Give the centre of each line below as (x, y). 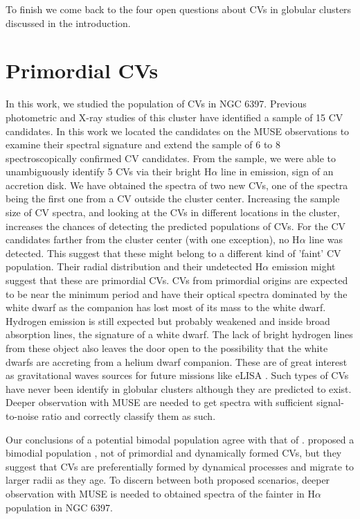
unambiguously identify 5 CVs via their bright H (109, 171)
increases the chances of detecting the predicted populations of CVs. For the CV (176, 226)
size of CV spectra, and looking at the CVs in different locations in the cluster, (173, 212)
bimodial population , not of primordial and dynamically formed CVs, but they (174, 453)
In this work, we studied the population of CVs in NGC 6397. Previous (156, 104)
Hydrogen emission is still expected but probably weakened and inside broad (168, 320)
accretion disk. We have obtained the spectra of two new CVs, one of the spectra (177, 185)
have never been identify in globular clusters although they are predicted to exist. (179, 388)
